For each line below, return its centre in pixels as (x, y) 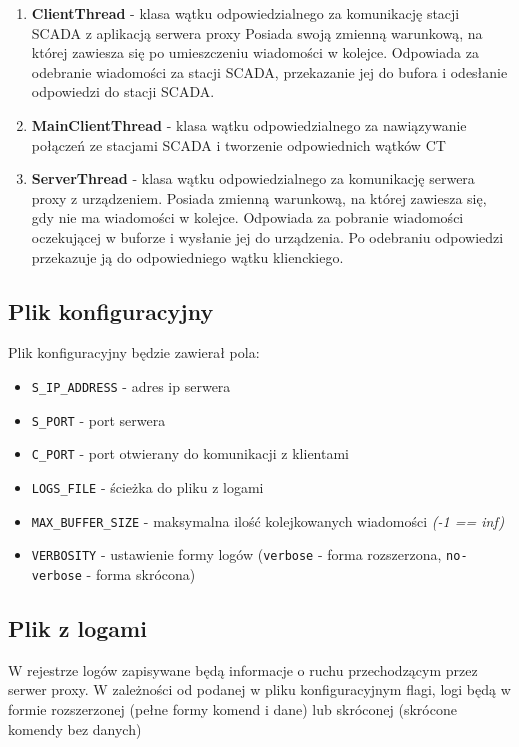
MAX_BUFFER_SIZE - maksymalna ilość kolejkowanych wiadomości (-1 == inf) (268, 520)
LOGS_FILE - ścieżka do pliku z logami (147, 486)
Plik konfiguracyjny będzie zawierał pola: (134, 352)
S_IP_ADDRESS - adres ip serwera (131, 385)
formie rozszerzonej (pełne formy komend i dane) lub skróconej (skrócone (232, 708)
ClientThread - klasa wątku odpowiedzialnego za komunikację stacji (245, 13)
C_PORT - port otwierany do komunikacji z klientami (190, 453)
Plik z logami (77, 627)
